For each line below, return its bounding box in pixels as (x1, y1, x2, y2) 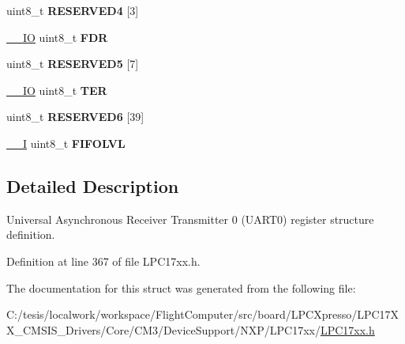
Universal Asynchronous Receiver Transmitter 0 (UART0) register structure (6, 210, 374, 227)
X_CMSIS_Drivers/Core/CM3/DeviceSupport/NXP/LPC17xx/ (6, 321, 321, 338)
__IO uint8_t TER (6, 81, 107, 98)
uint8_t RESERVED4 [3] (6, 2, 139, 18)
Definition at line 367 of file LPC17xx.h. (6, 252, 201, 269)
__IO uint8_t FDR (6, 28, 108, 45)
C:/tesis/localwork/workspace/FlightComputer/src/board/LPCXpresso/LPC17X (6, 306, 399, 323)
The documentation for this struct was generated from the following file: (6, 279, 356, 296)
